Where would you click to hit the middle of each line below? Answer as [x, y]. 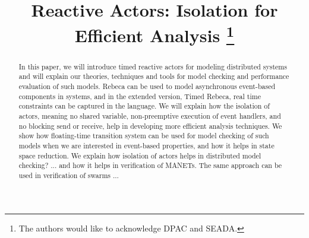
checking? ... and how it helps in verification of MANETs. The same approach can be [150, 165]
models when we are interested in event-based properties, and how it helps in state [146, 145]
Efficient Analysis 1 [154, 34]
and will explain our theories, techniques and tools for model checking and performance [154, 76]
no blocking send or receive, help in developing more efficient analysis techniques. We [150, 126]
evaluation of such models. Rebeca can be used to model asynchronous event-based [147, 86]
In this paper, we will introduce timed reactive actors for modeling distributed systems [153, 66]
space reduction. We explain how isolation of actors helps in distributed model [140, 155]
